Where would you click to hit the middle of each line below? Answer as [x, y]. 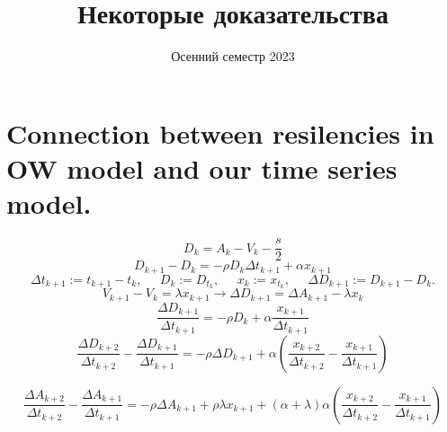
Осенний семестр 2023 [233, 56]
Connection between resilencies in [220, 132]
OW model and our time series [202, 168]
